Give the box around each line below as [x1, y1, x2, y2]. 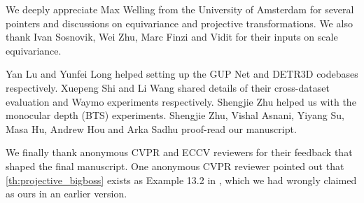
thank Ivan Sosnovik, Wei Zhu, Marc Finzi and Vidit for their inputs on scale [6, 29, 338, 44]
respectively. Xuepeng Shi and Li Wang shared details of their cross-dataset [6, 80, 330, 94]
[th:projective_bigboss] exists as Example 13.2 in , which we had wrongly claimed [6, 172, 357, 187]
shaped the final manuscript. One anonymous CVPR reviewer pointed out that [6, 158, 344, 173]
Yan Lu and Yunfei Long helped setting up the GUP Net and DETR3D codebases [6, 66, 358, 81]
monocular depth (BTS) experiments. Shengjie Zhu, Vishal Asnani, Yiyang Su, [6, 108, 344, 122]
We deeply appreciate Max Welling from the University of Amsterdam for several [6, 2, 354, 16]
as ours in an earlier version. [6, 186, 127, 201]
